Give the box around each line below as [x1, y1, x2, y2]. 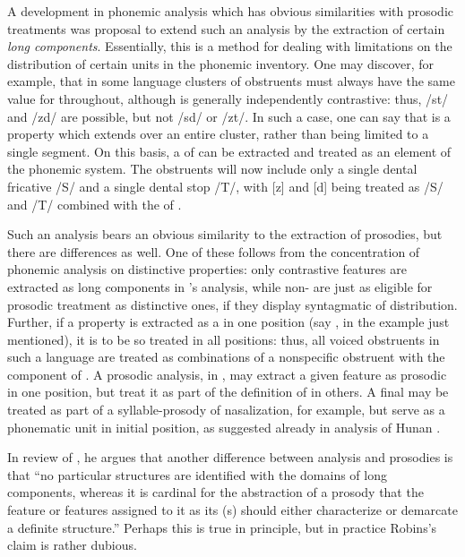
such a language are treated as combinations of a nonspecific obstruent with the [7, 347, 445, 366]
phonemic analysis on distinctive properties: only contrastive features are [7, 260, 407, 278]
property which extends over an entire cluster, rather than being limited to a [7, 124, 429, 143]
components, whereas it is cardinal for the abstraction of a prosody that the [7, 483, 424, 501]
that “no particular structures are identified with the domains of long [7, 465, 387, 484]
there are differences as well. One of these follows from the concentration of [7, 242, 420, 261]
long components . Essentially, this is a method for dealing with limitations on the [7, 37, 452, 56]
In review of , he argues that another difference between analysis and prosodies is [7, 448, 453, 467]
